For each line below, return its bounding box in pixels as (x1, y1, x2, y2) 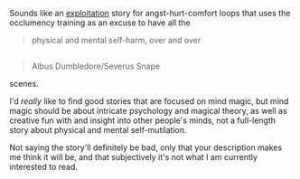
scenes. (9, 79, 39, 89)
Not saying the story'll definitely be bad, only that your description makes (9, 142, 283, 153)
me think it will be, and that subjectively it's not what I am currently (9, 152, 258, 163)
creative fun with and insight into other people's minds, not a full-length (9, 115, 277, 126)
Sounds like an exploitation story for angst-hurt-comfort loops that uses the (9, 8, 291, 18)
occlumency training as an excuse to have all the (9, 17, 192, 28)
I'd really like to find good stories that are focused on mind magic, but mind (9, 96, 289, 107)
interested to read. (9, 162, 79, 173)
